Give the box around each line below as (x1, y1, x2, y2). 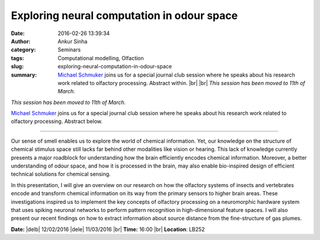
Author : (11, 37, 31, 45)
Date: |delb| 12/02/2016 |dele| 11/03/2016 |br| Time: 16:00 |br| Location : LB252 (11, 226, 205, 233)
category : (11, 46, 36, 53)
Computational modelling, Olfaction (57, 54, 145, 62)
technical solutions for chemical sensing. (11, 170, 111, 178)
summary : (11, 71, 37, 78)
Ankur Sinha (57, 37, 88, 45)
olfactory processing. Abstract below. (11, 118, 103, 125)
